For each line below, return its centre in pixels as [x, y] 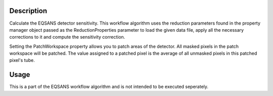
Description [28, 11]
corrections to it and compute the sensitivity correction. [67, 37]
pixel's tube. [22, 60]
